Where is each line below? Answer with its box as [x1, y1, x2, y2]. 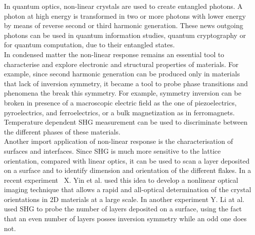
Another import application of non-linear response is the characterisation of [4, 136, 233, 146]
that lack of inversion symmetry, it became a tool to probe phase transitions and [4, 78, 248, 88]
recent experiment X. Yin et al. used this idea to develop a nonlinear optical [4, 174, 238, 185]
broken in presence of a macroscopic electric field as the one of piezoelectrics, [4, 97, 237, 107]
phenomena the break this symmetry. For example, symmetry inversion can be [4, 88, 242, 98]
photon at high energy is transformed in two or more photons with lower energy [4, 10, 246, 21]
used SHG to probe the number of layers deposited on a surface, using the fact [4, 203, 242, 214]
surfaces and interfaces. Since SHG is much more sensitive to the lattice [4, 145, 221, 156]
